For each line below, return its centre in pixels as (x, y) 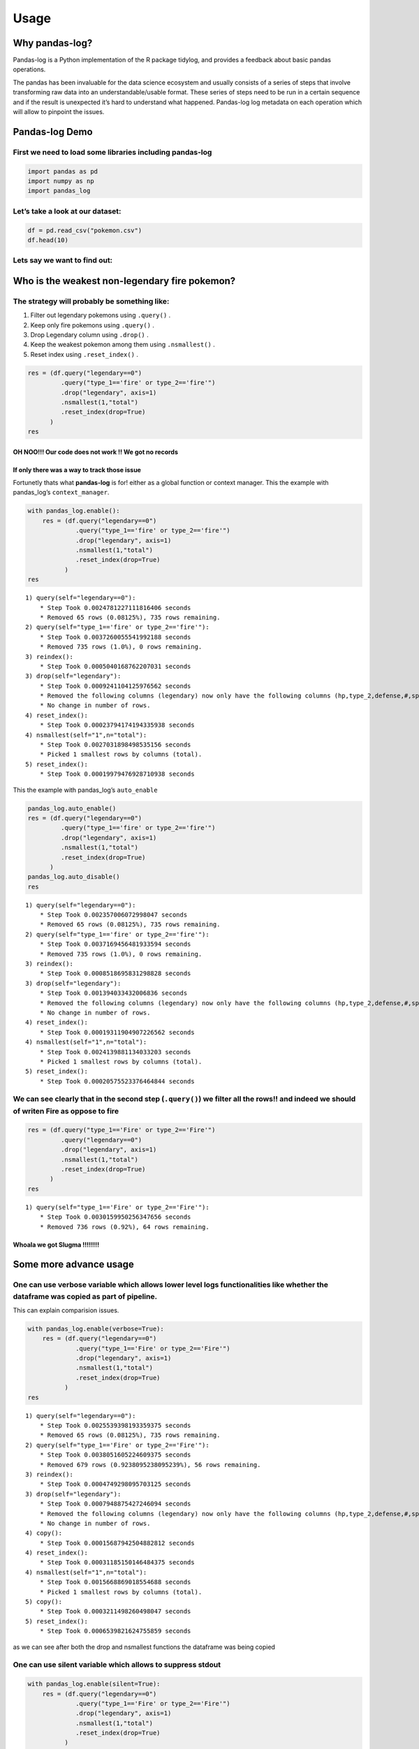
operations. (29, 69)
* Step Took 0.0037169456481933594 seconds (115, 944)
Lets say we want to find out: (63, 260)
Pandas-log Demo (53, 132)
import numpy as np (61, 181)
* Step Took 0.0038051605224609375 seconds (115, 1455)
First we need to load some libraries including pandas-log (112, 152)
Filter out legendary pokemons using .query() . (101, 316)
